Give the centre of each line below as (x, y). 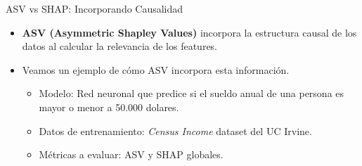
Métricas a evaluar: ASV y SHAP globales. (131, 154)
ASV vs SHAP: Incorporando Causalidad (95, 8)
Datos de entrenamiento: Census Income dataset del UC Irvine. (175, 130)
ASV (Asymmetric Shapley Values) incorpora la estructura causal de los (189, 32)
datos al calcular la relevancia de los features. (120, 46)
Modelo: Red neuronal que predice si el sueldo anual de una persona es (192, 93)
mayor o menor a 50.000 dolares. (109, 107)
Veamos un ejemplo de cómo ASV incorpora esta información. (156, 69)
